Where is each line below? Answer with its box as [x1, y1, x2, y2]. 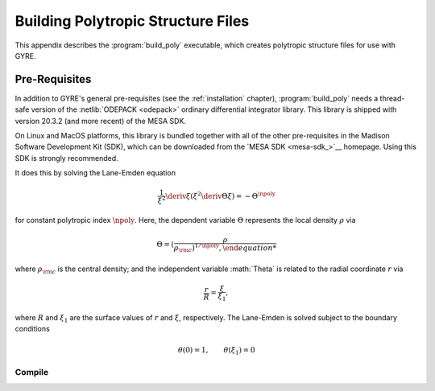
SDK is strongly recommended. [14, 153, 118, 163]
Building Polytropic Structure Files [14, 12, 250, 30]
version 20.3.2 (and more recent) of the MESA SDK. [14, 116, 187, 126]
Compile [14, 367, 48, 378]
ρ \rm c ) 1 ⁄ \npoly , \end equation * [173, 242, 277, 254]
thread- [379, 93, 405, 103]
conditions [14, 324, 50, 334]
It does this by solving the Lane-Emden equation [14, 168, 176, 178]
